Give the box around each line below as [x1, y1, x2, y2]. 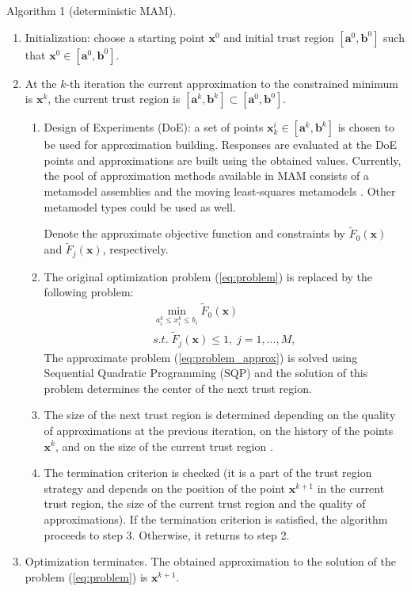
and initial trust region [223, 29, 334, 45]
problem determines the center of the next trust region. [44, 379, 312, 396]
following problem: [44, 284, 134, 300]
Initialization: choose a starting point [25, 29, 205, 45]
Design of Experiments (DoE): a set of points [44, 119, 264, 135]
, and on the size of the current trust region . [55, 437, 273, 454]
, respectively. [102, 241, 169, 257]
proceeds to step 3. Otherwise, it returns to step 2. [44, 526, 290, 543]
